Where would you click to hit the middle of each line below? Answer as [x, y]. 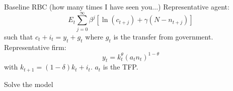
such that [19, 36]
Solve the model [29, 84]
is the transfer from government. [163, 36]
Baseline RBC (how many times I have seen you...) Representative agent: [117, 6]
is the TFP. [121, 67]
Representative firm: [35, 47]
